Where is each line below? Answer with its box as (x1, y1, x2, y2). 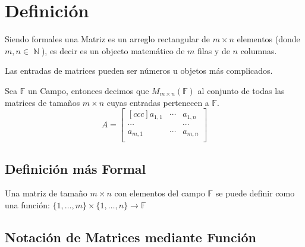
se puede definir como (215, 187, 295, 199)
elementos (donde (237, 33, 300, 45)
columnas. (240, 44, 277, 57)
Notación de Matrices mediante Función (5, 227, 256, 246)
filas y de (197, 44, 230, 57)
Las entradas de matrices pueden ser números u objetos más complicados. (5, 64, 273, 77)
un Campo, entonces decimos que (27, 84, 149, 96)
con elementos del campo (114, 187, 205, 199)
